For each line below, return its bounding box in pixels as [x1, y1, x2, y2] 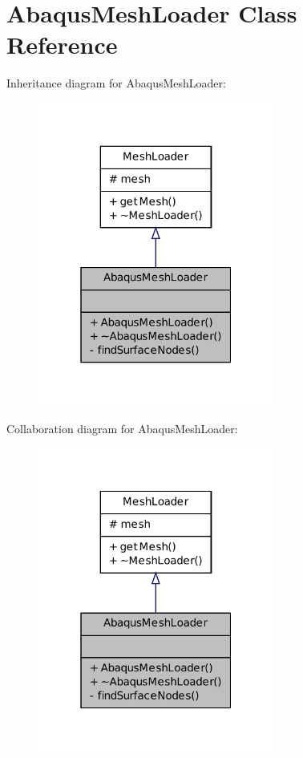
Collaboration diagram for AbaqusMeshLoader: [6, 420, 238, 436]
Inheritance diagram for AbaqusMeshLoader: [6, 75, 226, 91]
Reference [6, 28, 118, 61]
